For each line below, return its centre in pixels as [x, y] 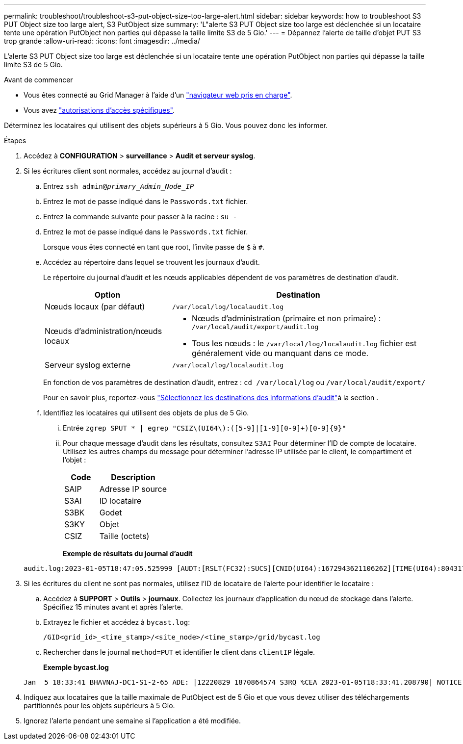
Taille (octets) [124, 536]
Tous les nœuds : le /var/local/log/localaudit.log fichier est [304, 343]
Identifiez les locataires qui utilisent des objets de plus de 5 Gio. [146, 413]
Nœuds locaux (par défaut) [95, 307]
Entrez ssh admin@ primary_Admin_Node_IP [119, 186]
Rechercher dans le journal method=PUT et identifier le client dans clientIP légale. [179, 652]
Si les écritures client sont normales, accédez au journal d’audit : [128, 171]
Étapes [15, 141]
